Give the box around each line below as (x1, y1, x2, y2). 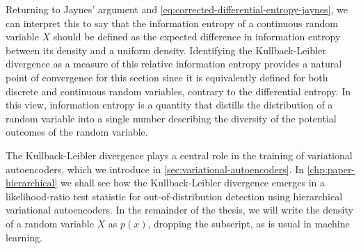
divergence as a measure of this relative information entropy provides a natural (6, 56, 342, 71)
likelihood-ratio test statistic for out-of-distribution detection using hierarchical (6, 188, 343, 203)
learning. (6, 230, 42, 244)
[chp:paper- (307, 161, 355, 176)
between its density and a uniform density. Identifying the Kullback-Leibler (6, 42, 326, 57)
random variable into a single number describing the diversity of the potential (6, 111, 337, 125)
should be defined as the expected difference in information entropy (53, 29, 341, 44)
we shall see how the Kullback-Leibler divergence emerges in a (61, 175, 326, 190)
